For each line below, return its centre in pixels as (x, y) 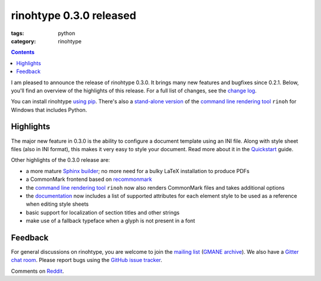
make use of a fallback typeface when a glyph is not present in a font (111, 221)
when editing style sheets (57, 204)
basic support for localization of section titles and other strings (103, 212)
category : (23, 41)
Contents (23, 52)
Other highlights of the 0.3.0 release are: (60, 160)
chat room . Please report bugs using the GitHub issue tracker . (87, 260)
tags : (18, 33)
